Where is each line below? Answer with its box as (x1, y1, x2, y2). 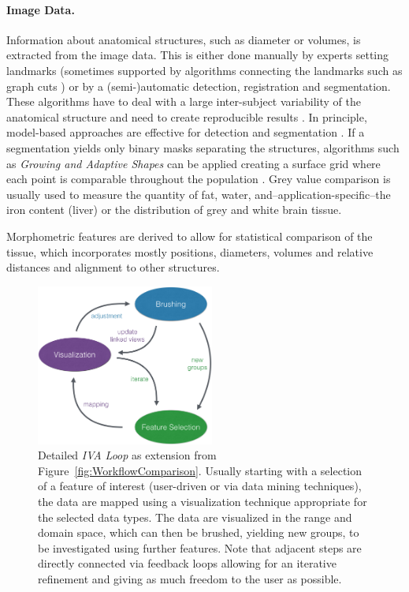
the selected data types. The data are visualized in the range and (38, 508, 352, 525)
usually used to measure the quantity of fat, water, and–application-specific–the (6, 185, 391, 202)
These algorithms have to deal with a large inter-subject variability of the (6, 93, 361, 110)
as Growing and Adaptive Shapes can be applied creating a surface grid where (6, 155, 381, 171)
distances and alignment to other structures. (6, 259, 220, 275)
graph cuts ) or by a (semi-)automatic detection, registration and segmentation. (6, 77, 391, 94)
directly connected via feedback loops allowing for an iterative (38, 555, 336, 571)
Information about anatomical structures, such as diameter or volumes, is (6, 31, 361, 47)
